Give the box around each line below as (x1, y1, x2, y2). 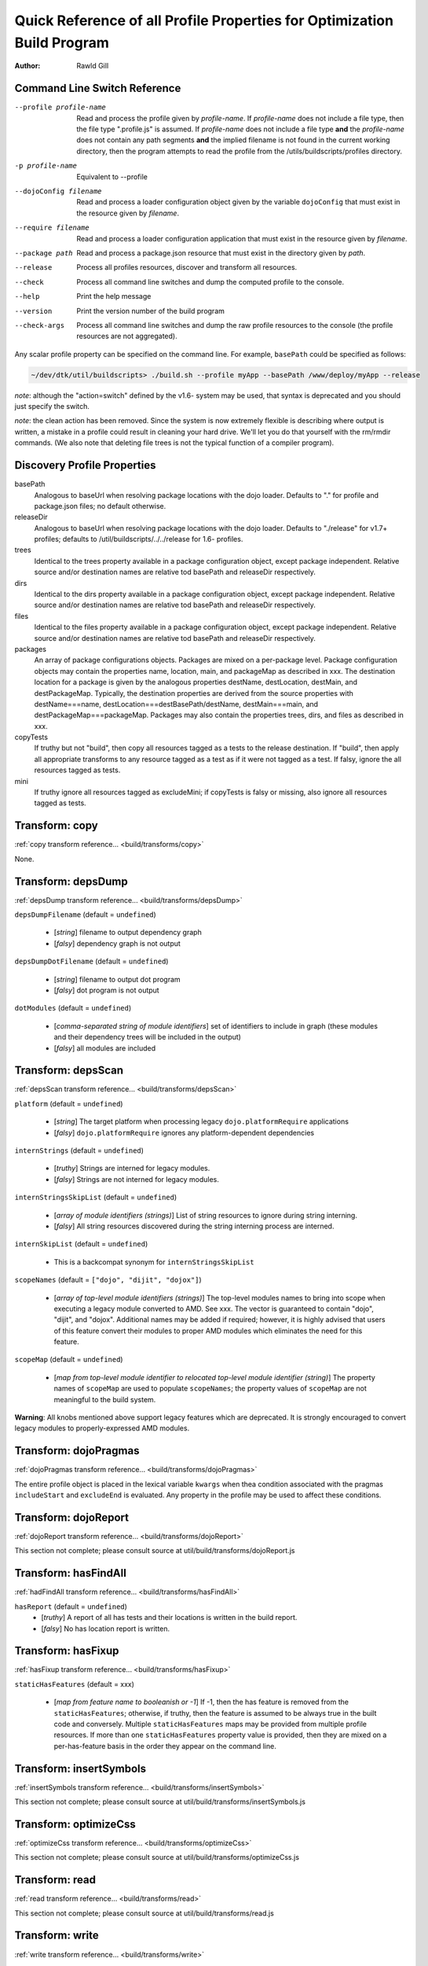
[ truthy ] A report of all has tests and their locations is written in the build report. (41, 1613, 298, 1622)
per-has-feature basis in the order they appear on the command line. (53, 1741, 276, 1751)
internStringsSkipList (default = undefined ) (14, 1192, 177, 1202)
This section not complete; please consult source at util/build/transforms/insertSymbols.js (14, 1797, 306, 1806)
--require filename (14, 223, 90, 232)
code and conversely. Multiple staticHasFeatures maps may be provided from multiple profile (53, 1719, 367, 1729)
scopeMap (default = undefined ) (14, 1355, 123, 1364)
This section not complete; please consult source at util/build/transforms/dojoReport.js (14, 1546, 295, 1555)
